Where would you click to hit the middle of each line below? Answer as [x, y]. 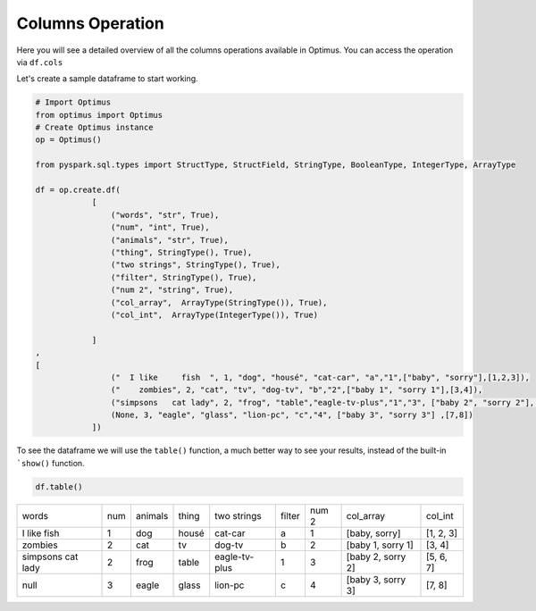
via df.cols [40, 62]
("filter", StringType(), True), [184, 277]
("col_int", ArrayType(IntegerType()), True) [214, 314]
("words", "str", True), [165, 215]
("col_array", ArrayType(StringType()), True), [219, 302]
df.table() [59, 486]
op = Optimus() [68, 140]
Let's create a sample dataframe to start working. [107, 79]
